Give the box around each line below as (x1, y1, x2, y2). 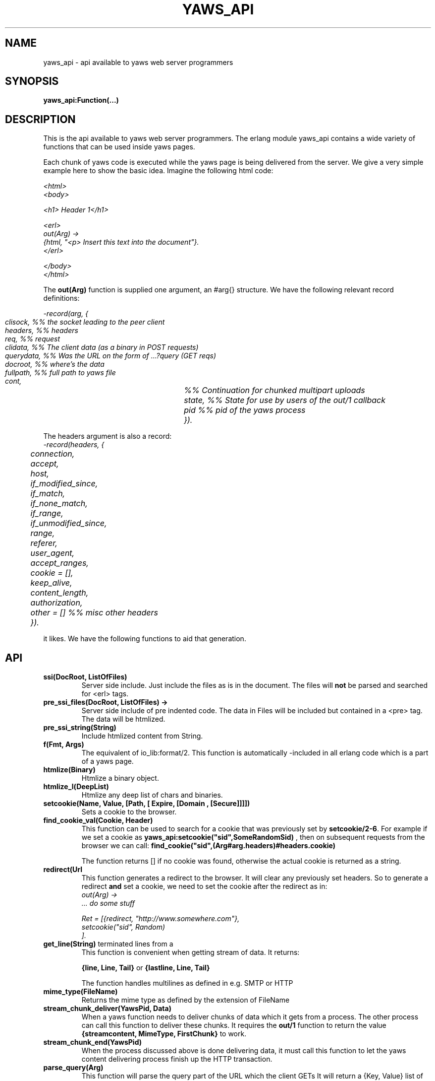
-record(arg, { (43, 309, 89, 318)
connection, (30, 449, 75, 459)
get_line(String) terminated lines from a (43, 940, 173, 948)
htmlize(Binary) (43, 765, 96, 774)
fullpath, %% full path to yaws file (5, 368, 116, 377)
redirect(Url (43, 865, 83, 874)
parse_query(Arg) (43, 1063, 104, 1072)
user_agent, (30, 548, 75, 558)
